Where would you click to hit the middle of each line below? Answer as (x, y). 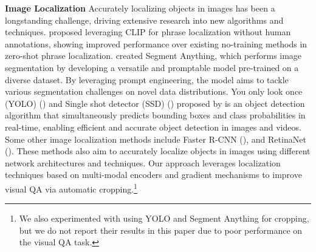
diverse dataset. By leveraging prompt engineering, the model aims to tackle (147, 79)
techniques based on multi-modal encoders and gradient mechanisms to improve (153, 175)
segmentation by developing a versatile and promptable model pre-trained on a (152, 67)
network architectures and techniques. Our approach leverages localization (143, 162)
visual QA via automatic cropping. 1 (71, 188)
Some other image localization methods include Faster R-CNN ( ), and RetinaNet (156, 139)
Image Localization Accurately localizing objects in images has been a (140, 8)
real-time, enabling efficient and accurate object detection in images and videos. (153, 127)
